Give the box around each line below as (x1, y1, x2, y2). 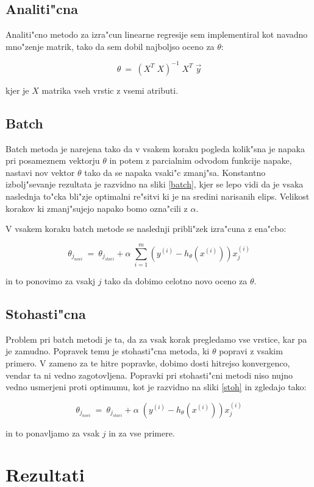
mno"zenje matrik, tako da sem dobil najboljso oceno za (5, 40, 215, 52)
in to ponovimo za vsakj (5, 274, 96, 287)
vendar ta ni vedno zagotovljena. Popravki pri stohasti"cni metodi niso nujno (5, 368, 293, 381)
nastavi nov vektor (5, 166, 75, 178)
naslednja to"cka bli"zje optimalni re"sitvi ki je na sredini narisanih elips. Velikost (5, 190, 310, 203)
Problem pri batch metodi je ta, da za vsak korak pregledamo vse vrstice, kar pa (5, 332, 307, 345)
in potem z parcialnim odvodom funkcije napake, (109, 154, 292, 167)
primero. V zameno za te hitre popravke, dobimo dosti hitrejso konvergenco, (5, 356, 290, 369)
